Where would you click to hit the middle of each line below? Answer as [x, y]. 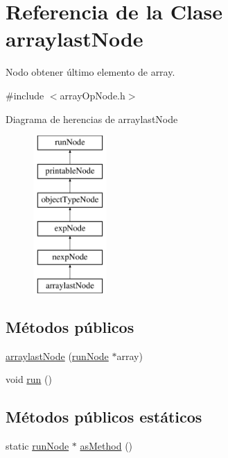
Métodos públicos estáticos [104, 417]
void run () [29, 379]
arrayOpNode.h [93, 95]
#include [25, 95]
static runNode [37, 446]
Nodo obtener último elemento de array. [90, 72]
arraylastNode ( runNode [57, 355]
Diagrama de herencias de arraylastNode [92, 118]
